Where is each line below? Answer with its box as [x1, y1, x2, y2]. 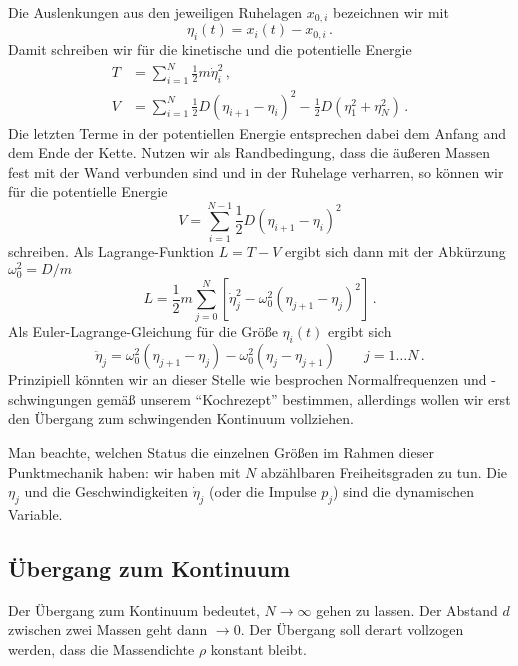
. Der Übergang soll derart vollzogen [240, 619, 464, 640]
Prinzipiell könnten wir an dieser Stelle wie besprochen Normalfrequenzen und [8, 369, 487, 390]
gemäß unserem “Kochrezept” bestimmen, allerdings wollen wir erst [96, 388, 511, 409]
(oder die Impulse [209, 481, 317, 502]
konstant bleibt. [210, 638, 307, 659]
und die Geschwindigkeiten [24, 481, 188, 502]
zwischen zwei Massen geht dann [8, 619, 208, 640]
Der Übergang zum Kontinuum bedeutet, [8, 599, 260, 620]
